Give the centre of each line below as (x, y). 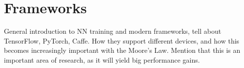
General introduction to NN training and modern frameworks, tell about (113, 31)
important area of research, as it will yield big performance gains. (102, 59)
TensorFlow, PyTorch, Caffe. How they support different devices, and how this (122, 40)
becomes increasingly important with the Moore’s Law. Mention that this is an (122, 50)
